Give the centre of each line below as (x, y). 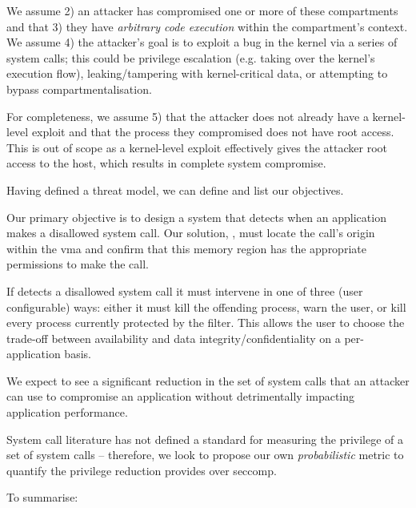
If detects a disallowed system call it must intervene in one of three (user (185, 290)
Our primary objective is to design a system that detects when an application (196, 217)
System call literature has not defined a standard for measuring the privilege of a (205, 439)
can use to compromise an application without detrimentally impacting (181, 396)
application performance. (67, 412)
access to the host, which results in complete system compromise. (166, 163)
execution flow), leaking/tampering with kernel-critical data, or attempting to (197, 73)
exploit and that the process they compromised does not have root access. (213, 132)
